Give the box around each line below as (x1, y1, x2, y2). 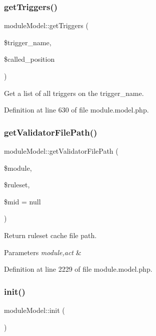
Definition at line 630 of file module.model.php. (4, 104, 149, 115)
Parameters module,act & (4, 247, 81, 257)
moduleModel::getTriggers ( (4, 20, 88, 31)
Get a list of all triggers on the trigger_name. (4, 87, 144, 98)
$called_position (4, 54, 55, 64)
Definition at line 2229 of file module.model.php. (4, 264, 152, 274)
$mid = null (4, 196, 41, 206)
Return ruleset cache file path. (4, 230, 97, 240)
